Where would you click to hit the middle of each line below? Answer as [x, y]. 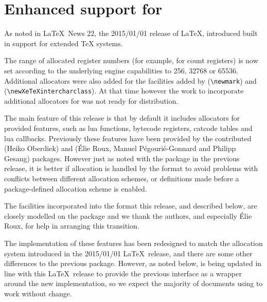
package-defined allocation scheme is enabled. [76, 188]
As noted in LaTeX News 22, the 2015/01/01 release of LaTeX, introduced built [131, 33]
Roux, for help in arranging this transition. [72, 226]
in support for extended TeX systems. [64, 43]
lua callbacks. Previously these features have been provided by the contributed [128, 138]
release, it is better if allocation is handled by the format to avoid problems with [131, 168]
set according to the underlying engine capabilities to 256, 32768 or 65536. [121, 70]
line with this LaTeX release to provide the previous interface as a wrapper [123, 273]
